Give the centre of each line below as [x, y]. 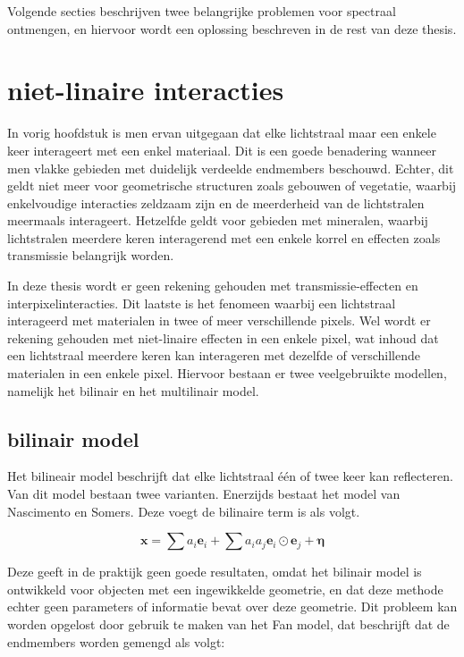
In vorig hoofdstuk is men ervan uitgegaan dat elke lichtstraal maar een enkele [222, 133]
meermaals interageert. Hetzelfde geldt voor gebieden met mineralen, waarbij [218, 220]
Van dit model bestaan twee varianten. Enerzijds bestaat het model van [204, 494]
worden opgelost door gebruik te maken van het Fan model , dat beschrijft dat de [228, 623]
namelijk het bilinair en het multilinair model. [133, 390]
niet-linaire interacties [146, 90]
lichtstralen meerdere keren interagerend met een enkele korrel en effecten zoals [224, 237]
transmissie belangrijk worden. [91, 255]
